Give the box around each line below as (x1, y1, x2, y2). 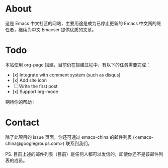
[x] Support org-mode (12, 89, 59, 95)
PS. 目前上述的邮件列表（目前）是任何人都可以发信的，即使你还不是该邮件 (5, 151, 159, 157)
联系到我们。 (65, 140, 93, 146)
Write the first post (19, 83, 58, 89)
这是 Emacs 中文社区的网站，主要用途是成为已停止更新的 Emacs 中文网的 (5, 20, 157, 26)
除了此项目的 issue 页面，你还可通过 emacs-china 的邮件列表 (5, 134, 132, 140)
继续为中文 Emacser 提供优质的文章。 (18, 26, 97, 33)
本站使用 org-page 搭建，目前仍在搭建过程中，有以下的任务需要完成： (5, 61, 151, 68)
